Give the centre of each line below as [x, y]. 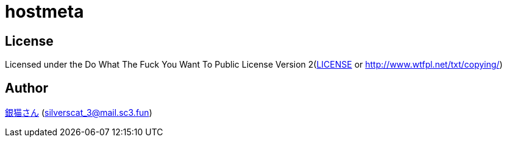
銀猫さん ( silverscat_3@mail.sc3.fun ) [79, 113]
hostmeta [44, 12]
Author [27, 88]
